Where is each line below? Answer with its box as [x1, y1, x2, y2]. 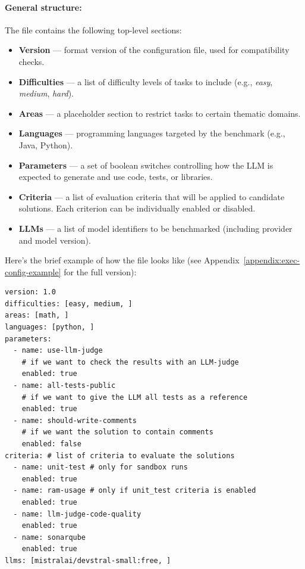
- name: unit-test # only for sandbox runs [13, 463, 188, 472]
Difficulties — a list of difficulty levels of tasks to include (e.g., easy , [18, 75, 273, 88]
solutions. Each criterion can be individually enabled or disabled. [18, 202, 256, 214]
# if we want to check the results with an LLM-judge [21, 357, 239, 366]
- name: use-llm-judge [13, 346, 103, 355]
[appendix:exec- [243, 254, 300, 266]
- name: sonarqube [13, 533, 86, 542]
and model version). [18, 234, 91, 246]
